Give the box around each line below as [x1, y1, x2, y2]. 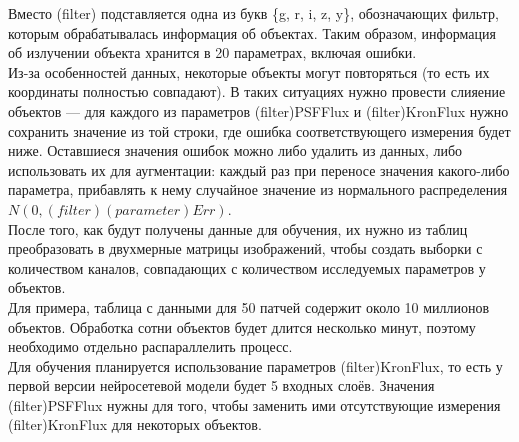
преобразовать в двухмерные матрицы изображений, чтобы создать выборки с [8, 238, 483, 259]
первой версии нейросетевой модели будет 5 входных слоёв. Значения [8, 375, 435, 396]
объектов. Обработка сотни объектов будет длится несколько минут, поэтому [8, 316, 476, 337]
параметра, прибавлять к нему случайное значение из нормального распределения [8, 179, 508, 200]
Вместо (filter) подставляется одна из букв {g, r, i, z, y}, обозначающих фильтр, [8, 3, 499, 23]
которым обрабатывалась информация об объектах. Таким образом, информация [8, 22, 496, 43]
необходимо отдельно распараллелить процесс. [8, 336, 293, 357]
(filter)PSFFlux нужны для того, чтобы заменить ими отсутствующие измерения [8, 394, 501, 415]
